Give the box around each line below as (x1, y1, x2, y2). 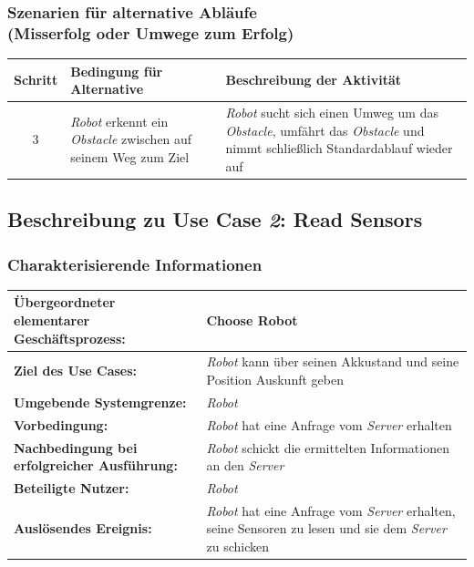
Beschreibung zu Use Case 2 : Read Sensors (7, 205, 423, 233)
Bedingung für (70, 61, 163, 80)
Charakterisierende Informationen (7, 253, 263, 275)
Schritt (14, 70, 58, 89)
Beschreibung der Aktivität (225, 70, 402, 89)
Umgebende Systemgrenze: (14, 392, 187, 411)
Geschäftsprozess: (14, 328, 126, 347)
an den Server (206, 456, 284, 475)
